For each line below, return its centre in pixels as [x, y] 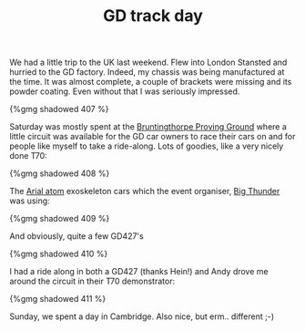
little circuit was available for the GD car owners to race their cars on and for [152, 137]
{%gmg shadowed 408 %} [60, 173]
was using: [30, 201]
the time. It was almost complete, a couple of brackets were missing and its [151, 82]
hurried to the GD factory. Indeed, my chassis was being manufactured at [147, 72]
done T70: [28, 156]
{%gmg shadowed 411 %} [58, 299]
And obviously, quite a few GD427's [76, 236]
